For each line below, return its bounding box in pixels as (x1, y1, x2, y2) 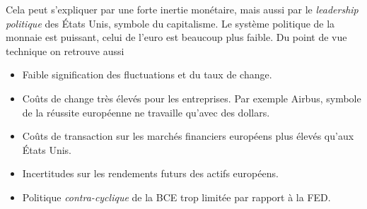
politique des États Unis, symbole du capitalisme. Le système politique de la (6, 16, 335, 30)
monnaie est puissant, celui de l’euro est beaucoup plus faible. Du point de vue (6, 30, 347, 44)
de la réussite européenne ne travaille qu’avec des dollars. (22, 104, 270, 119)
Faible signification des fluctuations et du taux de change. (22, 67, 272, 82)
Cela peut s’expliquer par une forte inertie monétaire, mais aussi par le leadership (6, 2, 359, 16)
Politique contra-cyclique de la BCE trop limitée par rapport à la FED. (22, 189, 331, 204)
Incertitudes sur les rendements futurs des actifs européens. (22, 166, 279, 181)
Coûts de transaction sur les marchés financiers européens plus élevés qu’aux (22, 129, 354, 143)
